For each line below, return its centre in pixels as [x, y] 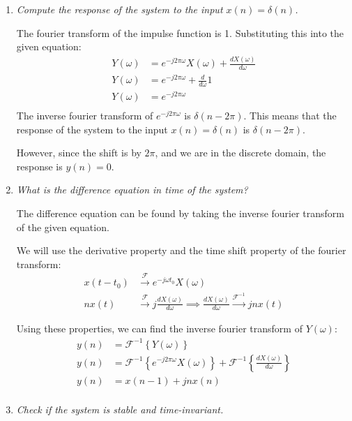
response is [39, 166]
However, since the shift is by [79, 153]
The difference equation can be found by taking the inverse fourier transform [180, 213]
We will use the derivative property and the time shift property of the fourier [181, 250]
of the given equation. [63, 227]
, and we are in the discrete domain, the [240, 153]
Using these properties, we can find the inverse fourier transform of [159, 328]
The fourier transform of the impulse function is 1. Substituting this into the [180, 32]
